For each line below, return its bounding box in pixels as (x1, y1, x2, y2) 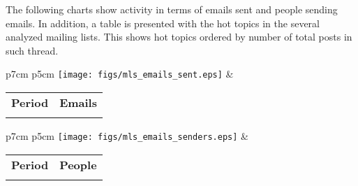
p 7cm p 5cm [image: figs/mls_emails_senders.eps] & (6, 129, 248, 143)
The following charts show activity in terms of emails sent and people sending (6, 2, 338, 16)
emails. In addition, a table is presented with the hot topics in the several (6, 15, 320, 30)
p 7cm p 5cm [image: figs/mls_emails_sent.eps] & (6, 66, 234, 81)
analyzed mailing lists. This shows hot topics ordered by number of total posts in (6, 29, 352, 44)
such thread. (6, 43, 59, 57)
